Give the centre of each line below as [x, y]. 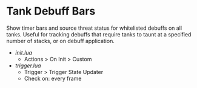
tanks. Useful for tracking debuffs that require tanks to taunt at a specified [99, 34]
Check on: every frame [53, 78]
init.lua [23, 52]
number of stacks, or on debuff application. [61, 41]
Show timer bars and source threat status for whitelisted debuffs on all [94, 28]
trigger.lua [28, 66]
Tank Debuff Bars [51, 11]
